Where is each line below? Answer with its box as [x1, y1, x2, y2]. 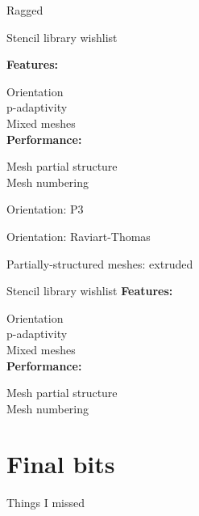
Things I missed [6, 494, 85, 511]
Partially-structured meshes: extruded [6, 255, 193, 272]
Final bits [6, 447, 115, 480]
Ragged [6, 2, 44, 18]
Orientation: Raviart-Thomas [6, 227, 151, 244]
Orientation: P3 [6, 201, 84, 218]
